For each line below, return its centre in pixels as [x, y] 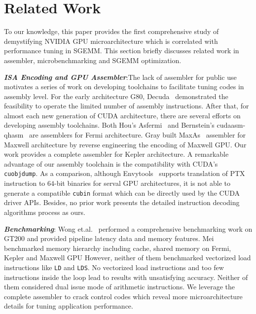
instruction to [25, 183]
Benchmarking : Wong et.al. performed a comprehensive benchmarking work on [128, 228]
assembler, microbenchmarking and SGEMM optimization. [93, 60]
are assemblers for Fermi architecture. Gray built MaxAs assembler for [137, 135]
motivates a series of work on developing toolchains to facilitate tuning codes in [124, 87]
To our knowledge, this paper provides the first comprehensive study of [111, 31]
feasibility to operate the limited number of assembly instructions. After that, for [127, 106]
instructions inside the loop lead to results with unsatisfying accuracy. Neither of [126, 277]
